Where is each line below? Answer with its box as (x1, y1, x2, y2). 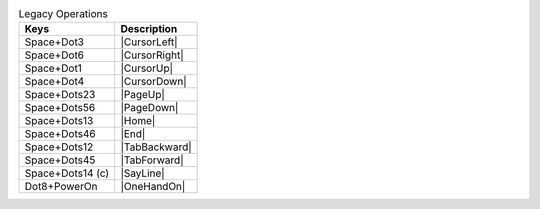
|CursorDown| (120, 75, 187, 89)
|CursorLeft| (120, 35, 179, 49)
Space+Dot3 (24, 35, 85, 49)
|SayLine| (120, 166, 165, 180)
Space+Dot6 (24, 48, 85, 62)
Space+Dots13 (24, 114, 94, 128)
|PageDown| (120, 101, 179, 115)
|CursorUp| (120, 61, 174, 75)
